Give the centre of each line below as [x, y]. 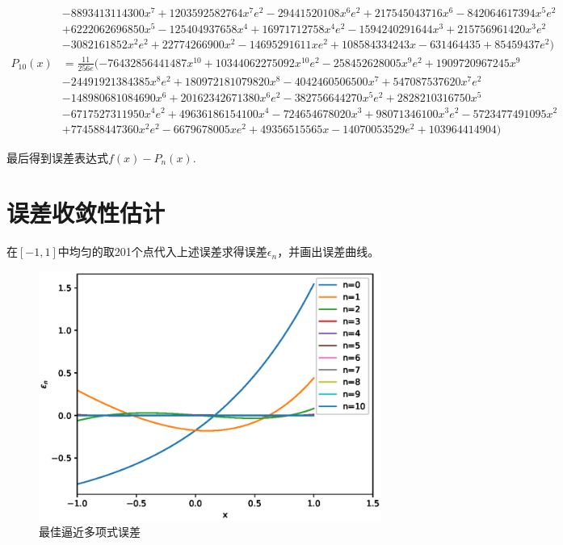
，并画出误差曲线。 [328, 252]
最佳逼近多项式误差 [90, 531]
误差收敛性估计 [86, 213]
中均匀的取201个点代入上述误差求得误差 [162, 252]
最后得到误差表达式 [57, 157]
